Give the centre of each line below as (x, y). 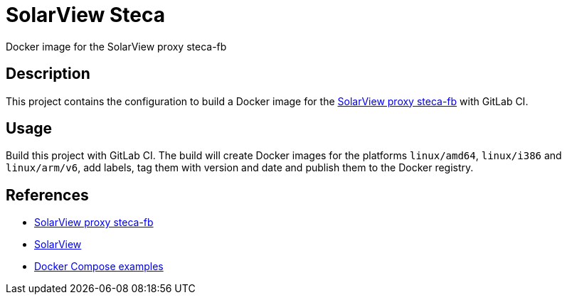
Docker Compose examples (99, 267)
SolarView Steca (85, 15)
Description (48, 74)
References (47, 195)
